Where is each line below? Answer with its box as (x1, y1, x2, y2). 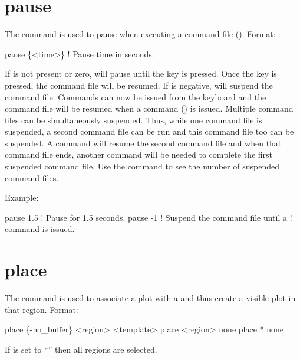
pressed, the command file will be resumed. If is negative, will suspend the (5, 79, 273, 91)
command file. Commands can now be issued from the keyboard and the (5, 90, 266, 103)
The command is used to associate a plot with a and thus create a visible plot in (5, 292, 296, 304)
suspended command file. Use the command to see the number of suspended (5, 160, 279, 172)
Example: (5, 191, 39, 204)
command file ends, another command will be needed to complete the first (5, 148, 273, 161)
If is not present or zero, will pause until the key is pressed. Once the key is (5, 67, 277, 80)
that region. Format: (5, 303, 78, 315)
